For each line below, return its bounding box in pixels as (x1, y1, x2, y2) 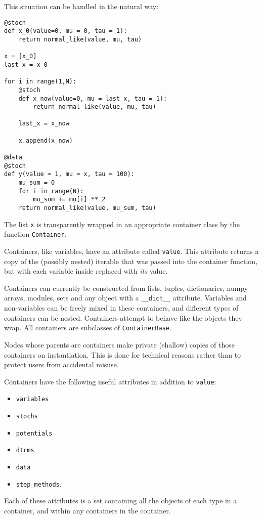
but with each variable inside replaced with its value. (4, 266, 168, 276)
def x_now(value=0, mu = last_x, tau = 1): (18, 95, 167, 102)
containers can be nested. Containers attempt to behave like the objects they (4, 312, 242, 323)
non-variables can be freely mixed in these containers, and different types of (4, 302, 239, 313)
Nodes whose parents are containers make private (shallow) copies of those (4, 339, 235, 350)
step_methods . (16, 478, 62, 489)
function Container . (4, 229, 67, 239)
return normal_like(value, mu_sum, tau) (18, 204, 156, 212)
